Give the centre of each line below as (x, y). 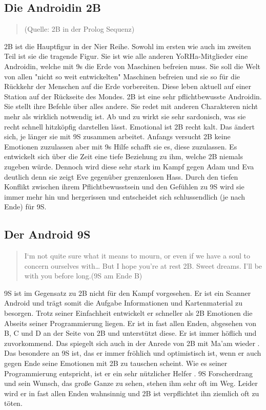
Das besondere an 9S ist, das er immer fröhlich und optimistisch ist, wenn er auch (133, 353)
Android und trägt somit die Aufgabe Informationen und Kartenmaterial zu (124, 303)
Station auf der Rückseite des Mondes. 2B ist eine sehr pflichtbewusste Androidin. (133, 96)
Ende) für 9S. (25, 207)
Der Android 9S (47, 234)
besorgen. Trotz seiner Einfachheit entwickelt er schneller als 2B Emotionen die (128, 313)
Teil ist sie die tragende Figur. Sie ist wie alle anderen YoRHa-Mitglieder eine (126, 56)
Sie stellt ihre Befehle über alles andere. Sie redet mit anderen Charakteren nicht (131, 106)
